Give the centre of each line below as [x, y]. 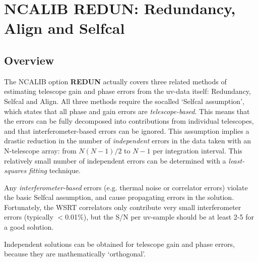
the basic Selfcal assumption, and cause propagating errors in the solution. [119, 197]
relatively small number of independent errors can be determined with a [115, 160]
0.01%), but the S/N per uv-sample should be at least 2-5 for [159, 217]
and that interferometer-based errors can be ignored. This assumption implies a [127, 130]
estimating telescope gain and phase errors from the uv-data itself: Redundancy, [127, 91]
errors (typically [29, 217]
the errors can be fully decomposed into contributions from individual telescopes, [129, 121]
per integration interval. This [198, 150]
